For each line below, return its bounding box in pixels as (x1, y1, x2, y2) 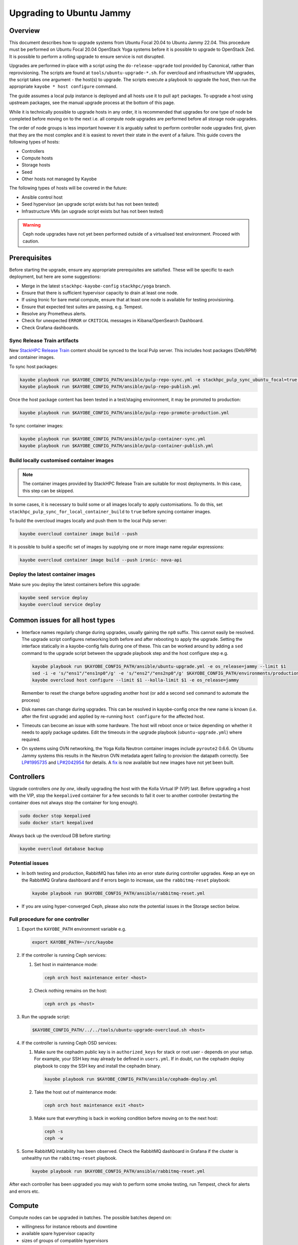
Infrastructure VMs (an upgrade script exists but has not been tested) (21, 208, 164, 214)
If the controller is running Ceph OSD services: (21, 1040, 117, 1046)
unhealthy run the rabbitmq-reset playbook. (21, 1155, 117, 1161)
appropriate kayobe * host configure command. (9, 84, 118, 90)
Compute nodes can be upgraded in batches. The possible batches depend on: (9, 1214, 172, 1220)
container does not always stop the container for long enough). (9, 799, 139, 805)
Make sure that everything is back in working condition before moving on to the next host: (34, 1115, 218, 1121)
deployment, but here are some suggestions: (9, 274, 101, 280)
